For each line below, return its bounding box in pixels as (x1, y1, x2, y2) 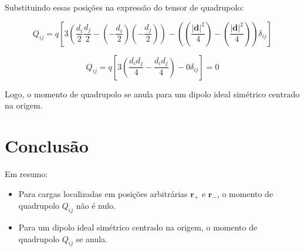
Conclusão (5, 133, 89, 157)
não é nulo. (76, 199, 116, 212)
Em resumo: (5, 167, 48, 179)
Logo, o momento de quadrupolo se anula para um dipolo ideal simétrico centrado (5, 87, 300, 100)
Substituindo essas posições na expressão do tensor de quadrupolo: (5, 1, 244, 13)
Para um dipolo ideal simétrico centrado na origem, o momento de (18, 221, 258, 233)
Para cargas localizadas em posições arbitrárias (18, 187, 188, 199)
